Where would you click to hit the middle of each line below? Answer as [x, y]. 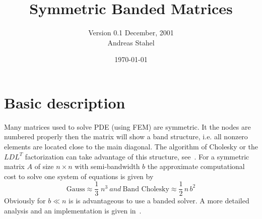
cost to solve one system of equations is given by [79, 176]
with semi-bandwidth [107, 166]
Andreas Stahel [131, 42]
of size [44, 166]
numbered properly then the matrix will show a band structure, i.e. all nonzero [126, 136]
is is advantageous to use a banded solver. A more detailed [159, 201]
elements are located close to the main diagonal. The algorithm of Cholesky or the [131, 147]
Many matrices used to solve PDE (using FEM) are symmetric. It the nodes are [127, 126]
